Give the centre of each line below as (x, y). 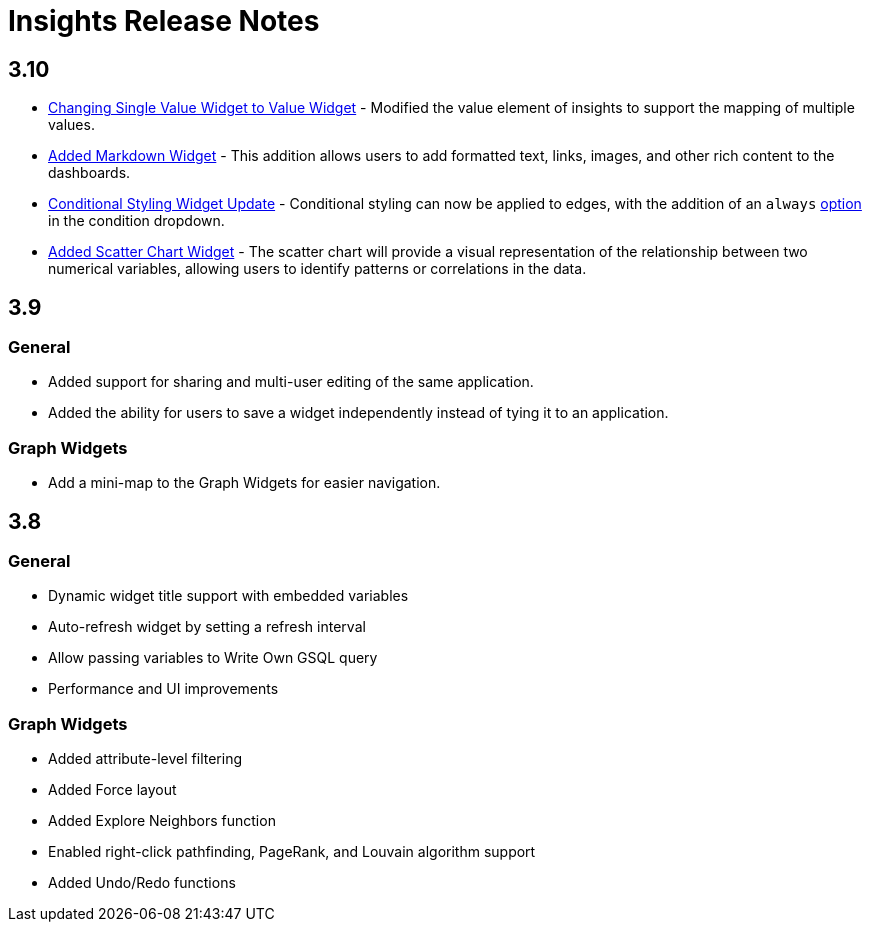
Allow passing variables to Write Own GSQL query (213, 658)
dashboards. (89, 173)
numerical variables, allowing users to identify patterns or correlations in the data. (317, 269)
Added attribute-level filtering (145, 759)
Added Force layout (112, 790)
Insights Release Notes (164, 21)
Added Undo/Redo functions (142, 883)
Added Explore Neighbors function (162, 821)
